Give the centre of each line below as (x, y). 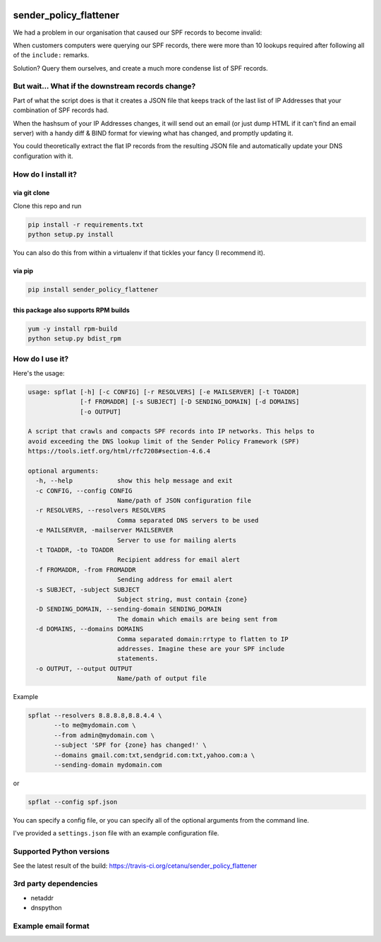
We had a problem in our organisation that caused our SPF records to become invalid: (138, 32)
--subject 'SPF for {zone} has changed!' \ (131, 745)
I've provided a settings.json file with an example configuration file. (116, 833)
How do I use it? (41, 359)
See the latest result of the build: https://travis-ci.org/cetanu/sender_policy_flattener (135, 866)
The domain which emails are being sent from (197, 619)
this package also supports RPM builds (71, 310)
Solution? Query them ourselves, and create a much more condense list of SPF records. (140, 68)
